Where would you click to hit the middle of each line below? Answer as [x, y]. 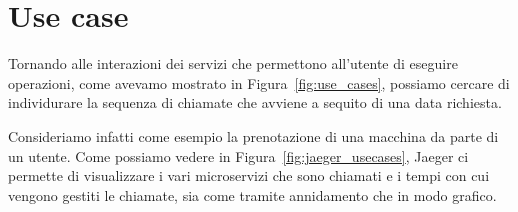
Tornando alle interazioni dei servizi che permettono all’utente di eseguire [233, 63]
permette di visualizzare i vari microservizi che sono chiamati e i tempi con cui [249, 175]
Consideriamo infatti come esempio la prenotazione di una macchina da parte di [253, 135]
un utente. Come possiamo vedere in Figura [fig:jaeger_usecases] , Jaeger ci [238, 155]
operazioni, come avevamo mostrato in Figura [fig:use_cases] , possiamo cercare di [259, 82]
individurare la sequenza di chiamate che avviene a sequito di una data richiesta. [255, 102]
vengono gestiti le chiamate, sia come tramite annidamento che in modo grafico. [252, 194]
